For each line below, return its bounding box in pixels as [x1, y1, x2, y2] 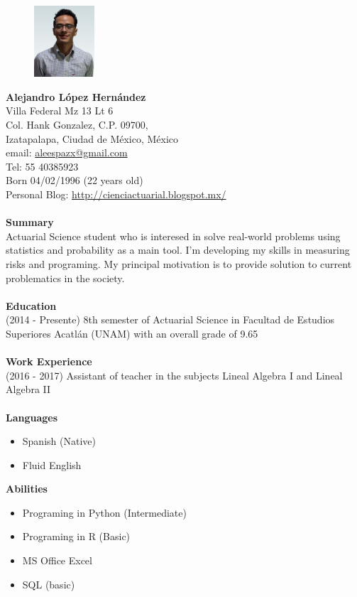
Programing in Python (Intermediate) [22, 505, 187, 520]
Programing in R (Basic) [22, 529, 131, 544]
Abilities [6, 481, 48, 496]
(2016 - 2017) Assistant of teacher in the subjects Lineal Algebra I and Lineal [6, 367, 343, 382]
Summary [6, 215, 54, 230]
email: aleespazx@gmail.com [6, 145, 128, 160]
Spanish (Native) [22, 434, 96, 448]
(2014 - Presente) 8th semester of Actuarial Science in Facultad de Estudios [6, 312, 335, 327]
